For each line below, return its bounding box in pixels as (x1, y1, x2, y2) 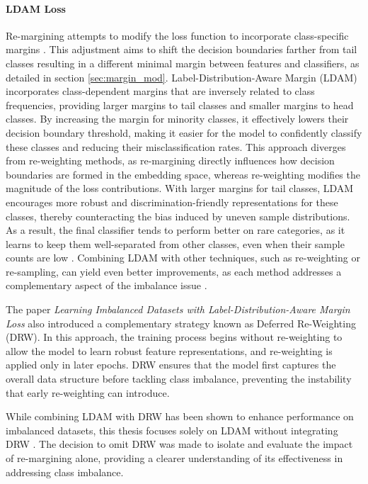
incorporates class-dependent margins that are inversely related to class (6, 84, 315, 99)
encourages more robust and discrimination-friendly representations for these (6, 194, 338, 209)
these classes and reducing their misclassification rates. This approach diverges (6, 139, 346, 154)
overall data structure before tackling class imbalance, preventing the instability (6, 371, 352, 386)
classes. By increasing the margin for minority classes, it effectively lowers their (6, 111, 349, 126)
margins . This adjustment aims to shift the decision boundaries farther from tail (6, 42, 357, 57)
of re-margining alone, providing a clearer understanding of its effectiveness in (6, 451, 343, 466)
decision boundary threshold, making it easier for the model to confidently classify (6, 125, 362, 140)
